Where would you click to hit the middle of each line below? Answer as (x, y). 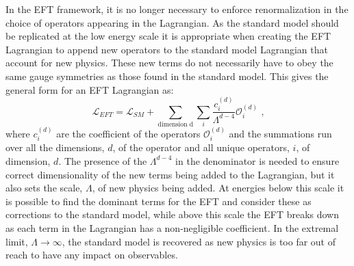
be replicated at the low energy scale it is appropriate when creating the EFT (168, 36)
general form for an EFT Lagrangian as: (90, 89)
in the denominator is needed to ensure (257, 160)
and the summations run (280, 133)
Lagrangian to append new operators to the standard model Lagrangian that (167, 49)
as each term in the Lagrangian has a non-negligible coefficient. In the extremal (172, 227)
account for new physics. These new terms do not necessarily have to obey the (169, 63)
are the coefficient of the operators (128, 133)
